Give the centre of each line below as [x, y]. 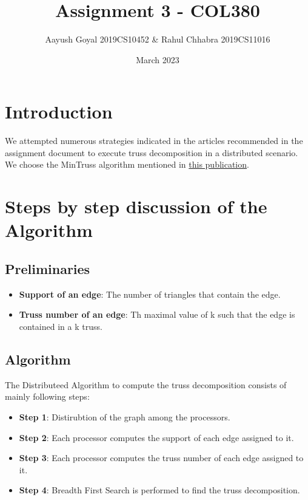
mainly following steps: [47, 396]
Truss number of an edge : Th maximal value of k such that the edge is [157, 314]
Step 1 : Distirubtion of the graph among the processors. [125, 416]
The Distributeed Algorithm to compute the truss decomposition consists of [146, 384]
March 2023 [158, 59]
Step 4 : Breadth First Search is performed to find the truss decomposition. [159, 490]
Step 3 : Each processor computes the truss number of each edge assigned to [161, 458]
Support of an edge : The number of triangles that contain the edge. [150, 294]
